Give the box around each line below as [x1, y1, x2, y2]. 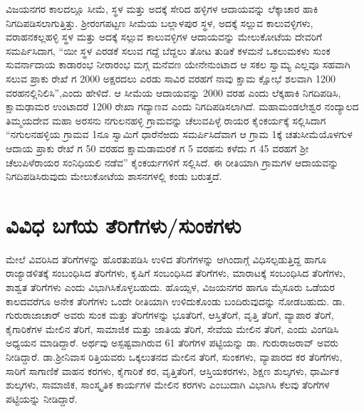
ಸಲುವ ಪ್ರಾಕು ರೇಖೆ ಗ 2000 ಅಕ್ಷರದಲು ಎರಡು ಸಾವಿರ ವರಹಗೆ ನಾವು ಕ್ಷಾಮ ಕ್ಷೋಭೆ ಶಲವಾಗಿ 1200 [6, 70, 336, 85]
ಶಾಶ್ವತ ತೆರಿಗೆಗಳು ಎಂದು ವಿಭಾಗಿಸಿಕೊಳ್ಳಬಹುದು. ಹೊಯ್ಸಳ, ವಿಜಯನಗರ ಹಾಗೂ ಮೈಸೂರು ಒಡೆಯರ [6, 280, 336, 295]
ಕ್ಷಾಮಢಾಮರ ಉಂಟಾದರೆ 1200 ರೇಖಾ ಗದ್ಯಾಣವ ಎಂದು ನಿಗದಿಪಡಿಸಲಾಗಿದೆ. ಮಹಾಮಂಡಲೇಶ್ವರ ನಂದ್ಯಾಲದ [6, 99, 359, 114]
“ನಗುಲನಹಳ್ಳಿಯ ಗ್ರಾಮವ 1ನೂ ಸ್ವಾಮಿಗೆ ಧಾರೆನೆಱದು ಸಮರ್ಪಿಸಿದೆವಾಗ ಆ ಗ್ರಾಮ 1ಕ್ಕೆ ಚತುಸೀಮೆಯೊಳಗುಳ [6, 127, 353, 142]
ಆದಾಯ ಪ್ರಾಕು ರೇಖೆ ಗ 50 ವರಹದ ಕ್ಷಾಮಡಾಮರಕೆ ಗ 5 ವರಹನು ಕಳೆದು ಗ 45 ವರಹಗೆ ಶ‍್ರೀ [6, 140, 309, 155]
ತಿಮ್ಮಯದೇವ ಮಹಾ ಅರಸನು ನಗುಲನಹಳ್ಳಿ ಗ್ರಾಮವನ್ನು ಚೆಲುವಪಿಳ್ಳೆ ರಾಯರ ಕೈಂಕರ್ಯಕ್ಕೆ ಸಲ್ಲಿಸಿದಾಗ [6, 112, 326, 127]
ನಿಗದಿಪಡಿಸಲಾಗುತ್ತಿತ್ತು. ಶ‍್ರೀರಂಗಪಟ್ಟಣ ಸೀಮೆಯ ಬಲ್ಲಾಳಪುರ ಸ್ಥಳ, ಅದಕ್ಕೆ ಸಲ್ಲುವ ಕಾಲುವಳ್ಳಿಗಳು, [6, 15, 313, 30]
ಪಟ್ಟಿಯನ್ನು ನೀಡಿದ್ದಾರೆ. [6, 391, 78, 406]
